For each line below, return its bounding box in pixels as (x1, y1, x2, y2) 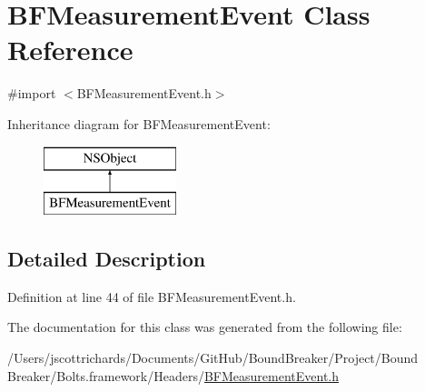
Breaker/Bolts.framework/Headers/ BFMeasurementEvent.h (7, 366, 340, 385)
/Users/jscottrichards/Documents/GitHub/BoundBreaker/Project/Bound (7, 348, 419, 367)
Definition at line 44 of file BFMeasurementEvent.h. (7, 286, 296, 306)
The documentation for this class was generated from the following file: (7, 317, 402, 337)
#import (7, 84, 56, 103)
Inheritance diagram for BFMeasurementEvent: (7, 114, 271, 133)
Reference (7, 31, 133, 68)
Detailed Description (7, 245, 206, 273)
